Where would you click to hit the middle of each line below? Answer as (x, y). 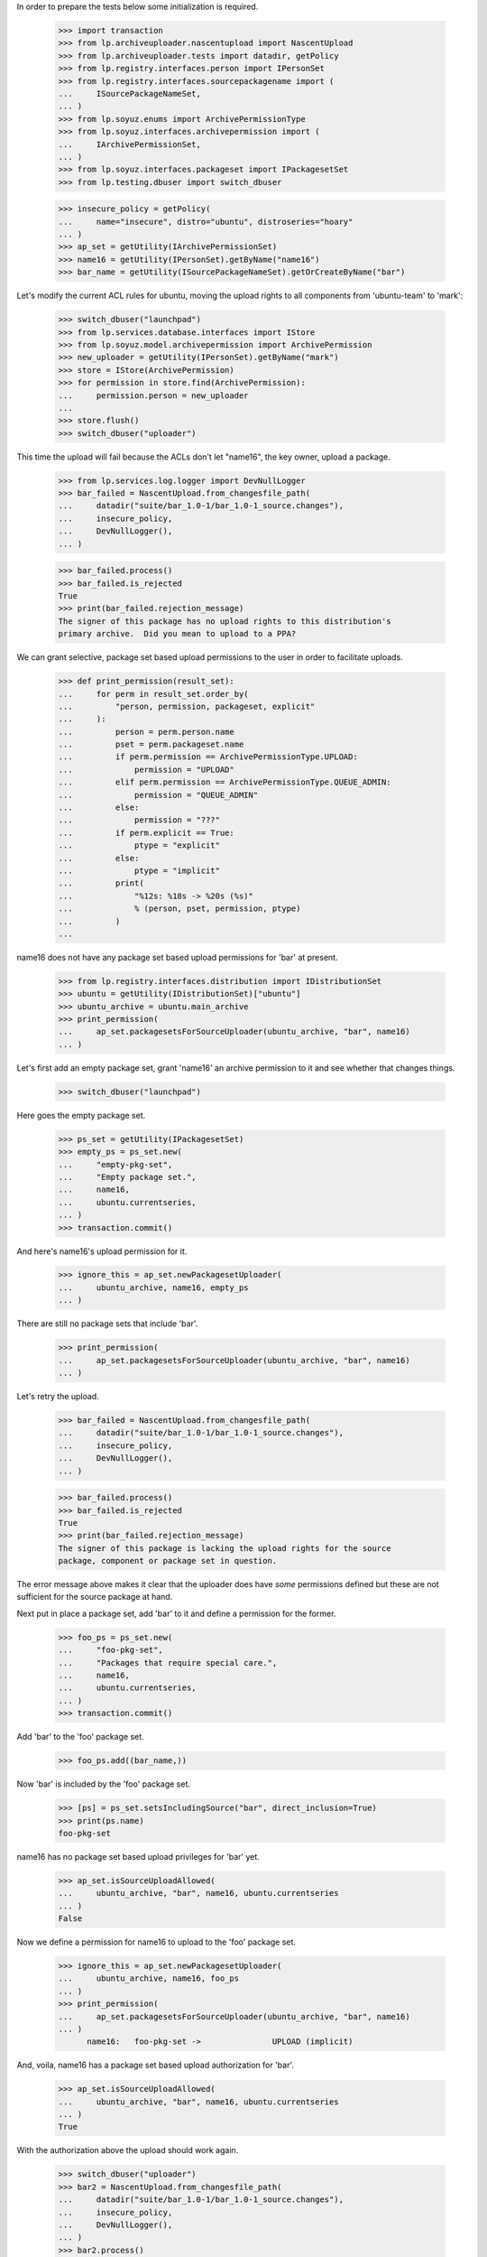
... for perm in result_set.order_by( (153, 694)
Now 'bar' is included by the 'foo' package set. (104, 1784)
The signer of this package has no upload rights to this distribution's (225, 621)
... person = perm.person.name (146, 732)
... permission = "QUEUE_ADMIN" (158, 795)
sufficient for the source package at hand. (95, 1597)
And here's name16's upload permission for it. (102, 1251)
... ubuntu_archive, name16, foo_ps (148, 1978)
